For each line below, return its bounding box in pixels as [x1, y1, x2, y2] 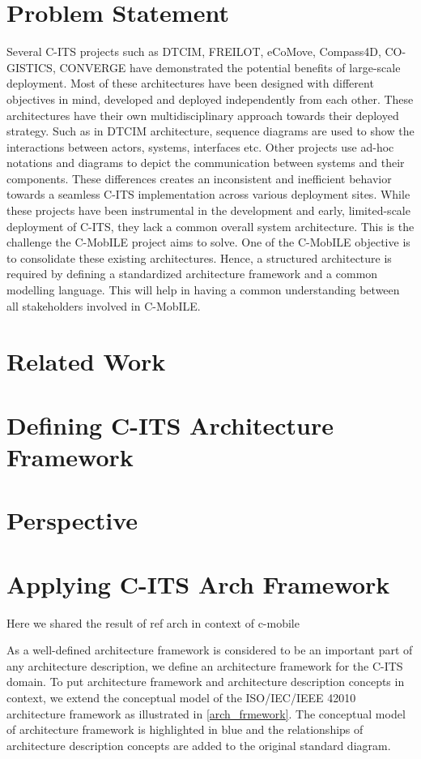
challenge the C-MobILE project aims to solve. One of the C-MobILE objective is [6, 234, 410, 251]
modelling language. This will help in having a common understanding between [6, 281, 400, 298]
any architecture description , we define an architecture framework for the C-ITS [6, 657, 403, 674]
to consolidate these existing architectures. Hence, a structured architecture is [6, 249, 392, 266]
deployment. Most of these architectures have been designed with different [6, 75, 374, 92]
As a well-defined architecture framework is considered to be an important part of [6, 641, 413, 658]
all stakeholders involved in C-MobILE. [6, 297, 201, 314]
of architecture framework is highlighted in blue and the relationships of [6, 721, 364, 738]
